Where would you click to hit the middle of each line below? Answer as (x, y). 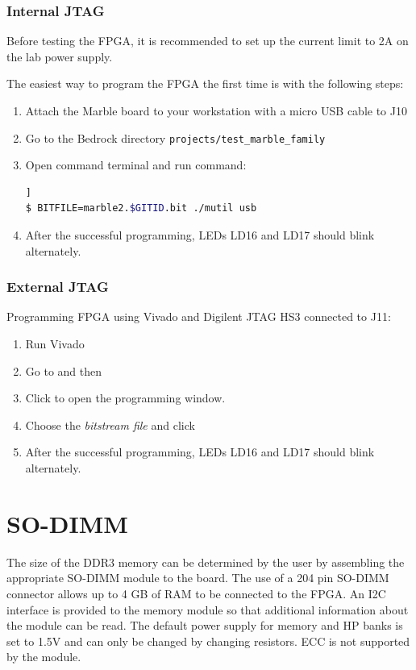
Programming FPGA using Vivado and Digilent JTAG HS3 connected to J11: (199, 316)
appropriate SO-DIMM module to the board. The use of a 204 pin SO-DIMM (198, 578)
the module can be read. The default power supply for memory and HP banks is (205, 625)
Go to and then (64, 370)
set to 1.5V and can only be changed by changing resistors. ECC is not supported (208, 641)
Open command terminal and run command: (136, 165)
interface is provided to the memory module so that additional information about (208, 609)
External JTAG (58, 287)
